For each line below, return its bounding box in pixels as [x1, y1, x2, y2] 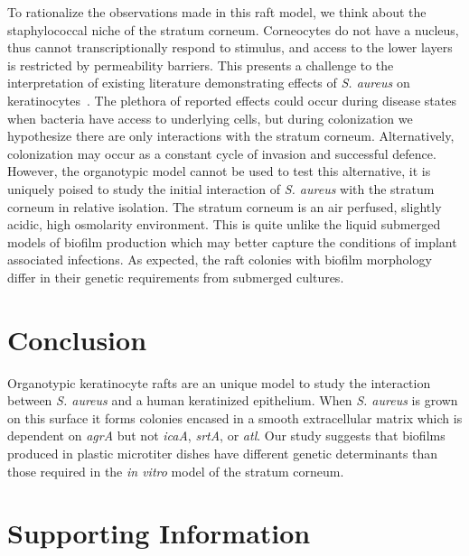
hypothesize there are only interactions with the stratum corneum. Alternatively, [7, 126, 455, 145]
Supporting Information [7, 514, 311, 551]
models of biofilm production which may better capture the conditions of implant [7, 232, 457, 251]
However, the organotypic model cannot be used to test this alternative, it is [7, 162, 431, 181]
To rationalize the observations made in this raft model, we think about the [7, 3, 427, 21]
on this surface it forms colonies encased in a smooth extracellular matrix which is [7, 408, 463, 427]
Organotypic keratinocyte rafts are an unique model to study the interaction [7, 373, 431, 392]
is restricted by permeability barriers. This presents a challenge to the [7, 55, 394, 74]
